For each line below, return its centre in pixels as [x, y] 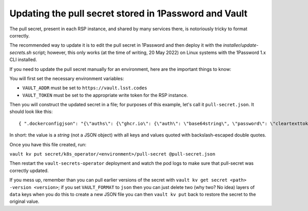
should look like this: [31, 112]
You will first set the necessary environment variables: [67, 78]
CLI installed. [23, 60]
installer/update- [241, 45]
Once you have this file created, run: [48, 144]
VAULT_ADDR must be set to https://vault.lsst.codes [85, 88]
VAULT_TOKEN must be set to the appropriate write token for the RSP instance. [105, 95]
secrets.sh [21, 52]
